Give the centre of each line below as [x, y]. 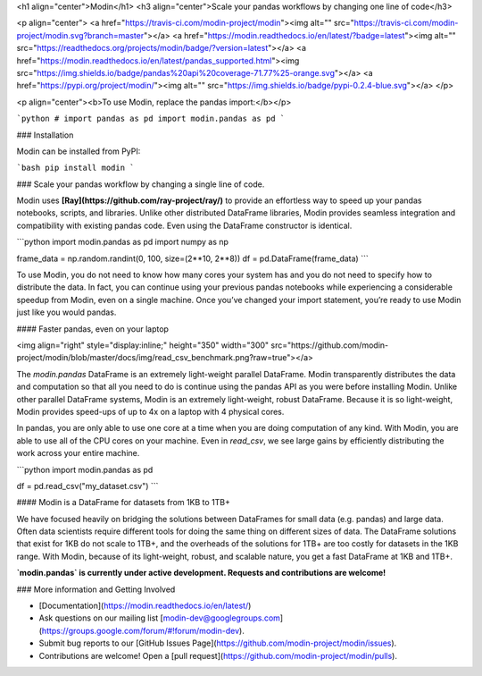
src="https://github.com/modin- [329, 345]
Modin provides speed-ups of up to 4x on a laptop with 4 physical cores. [150, 411]
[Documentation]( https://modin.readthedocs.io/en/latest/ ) [145, 606]
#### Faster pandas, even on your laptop [93, 329]
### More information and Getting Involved [96, 589]
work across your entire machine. [78, 453]
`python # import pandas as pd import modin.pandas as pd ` [151, 119]
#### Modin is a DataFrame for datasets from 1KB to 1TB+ [124, 503]
